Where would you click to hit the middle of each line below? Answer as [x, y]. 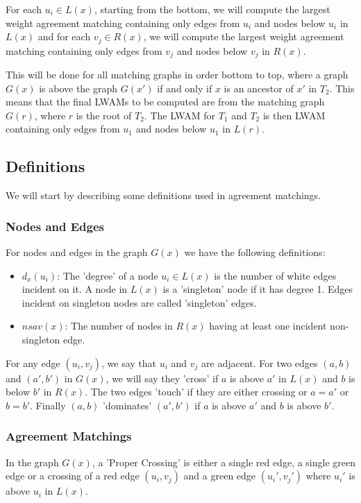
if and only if [185, 88]
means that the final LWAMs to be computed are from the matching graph [165, 102]
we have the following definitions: [255, 252]
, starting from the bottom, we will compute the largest [212, 9]
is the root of [104, 115]
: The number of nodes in [119, 326]
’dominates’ [127, 405]
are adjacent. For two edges [260, 363]
